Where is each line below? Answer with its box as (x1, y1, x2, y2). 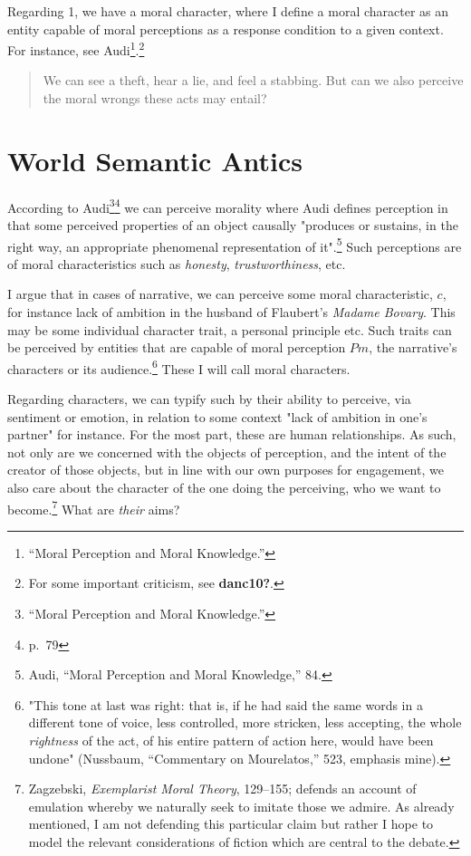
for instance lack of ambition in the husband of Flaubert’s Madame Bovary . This (7, 303, 456, 322)
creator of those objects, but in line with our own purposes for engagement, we (7, 460, 444, 479)
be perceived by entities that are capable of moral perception (7, 338, 346, 357)
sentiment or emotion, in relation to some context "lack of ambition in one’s (7, 407, 428, 426)
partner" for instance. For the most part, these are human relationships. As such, (7, 425, 457, 444)
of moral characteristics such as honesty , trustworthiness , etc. (7, 254, 346, 273)
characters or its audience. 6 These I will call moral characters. (7, 356, 351, 378)
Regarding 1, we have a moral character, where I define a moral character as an (7, 2, 449, 20)
